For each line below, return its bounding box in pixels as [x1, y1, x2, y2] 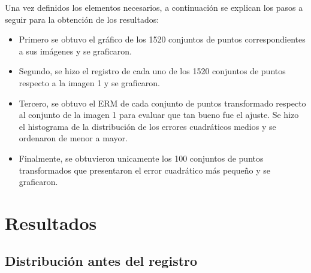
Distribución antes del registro [5, 251, 198, 270]
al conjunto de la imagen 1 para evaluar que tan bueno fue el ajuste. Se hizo [19, 108, 299, 121]
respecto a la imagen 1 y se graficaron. [19, 76, 160, 89]
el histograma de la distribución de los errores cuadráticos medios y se [19, 120, 276, 132]
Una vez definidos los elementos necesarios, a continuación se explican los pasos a [5, 1, 303, 13]
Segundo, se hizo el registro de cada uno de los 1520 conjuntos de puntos [19, 65, 286, 77]
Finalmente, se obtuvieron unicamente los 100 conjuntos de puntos [19, 151, 264, 164]
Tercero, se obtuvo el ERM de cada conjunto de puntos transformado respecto [19, 96, 306, 109]
